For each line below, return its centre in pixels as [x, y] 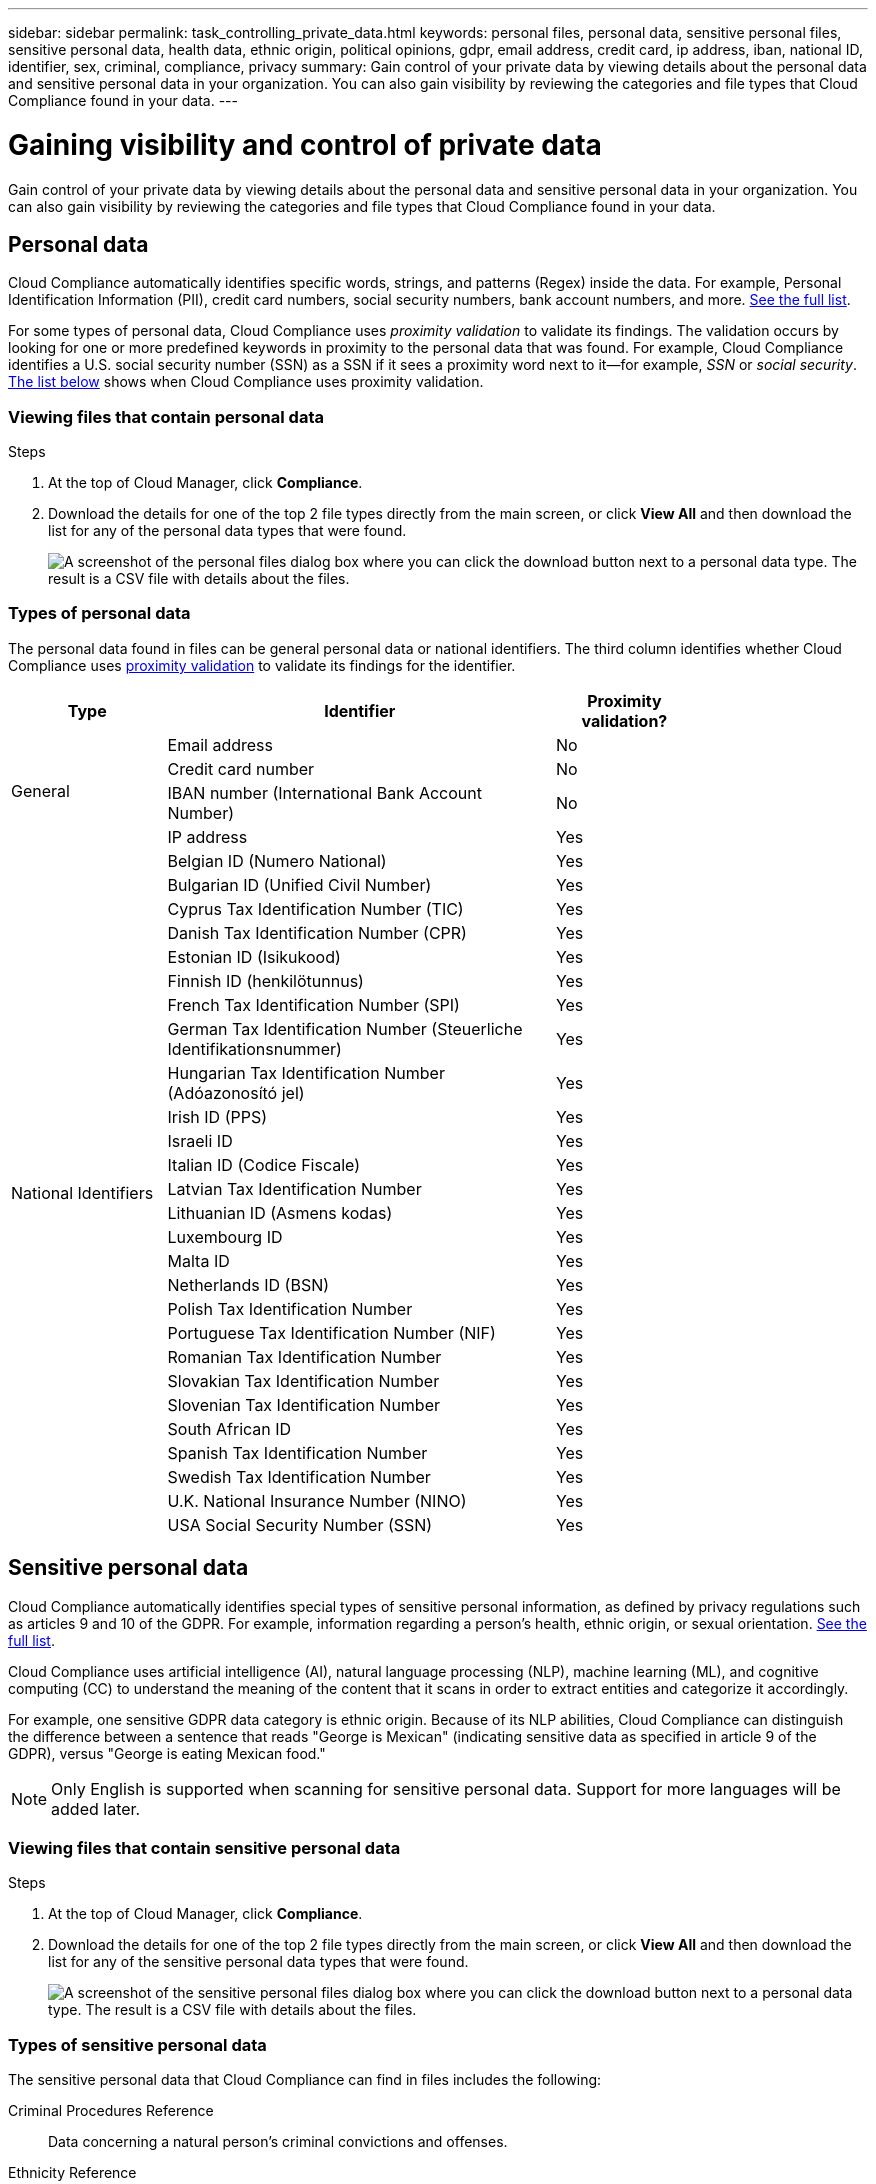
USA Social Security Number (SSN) [300, 1524]
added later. [96, 1808]
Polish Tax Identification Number [290, 1308]
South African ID [229, 1428]
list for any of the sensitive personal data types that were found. [258, 1962]
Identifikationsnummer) [254, 1048]
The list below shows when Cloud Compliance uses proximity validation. [246, 382]
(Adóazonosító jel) [236, 1092]
